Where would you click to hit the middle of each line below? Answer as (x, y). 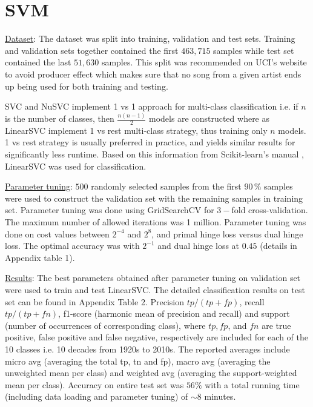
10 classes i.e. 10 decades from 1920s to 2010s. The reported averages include (147, 349)
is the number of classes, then (60, 118)
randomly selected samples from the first (166, 186)
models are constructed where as (209, 118)
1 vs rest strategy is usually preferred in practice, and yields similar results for (150, 142)
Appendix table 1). (40, 257)
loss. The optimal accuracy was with (72, 246)
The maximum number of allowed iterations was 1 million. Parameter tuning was (156, 221)
